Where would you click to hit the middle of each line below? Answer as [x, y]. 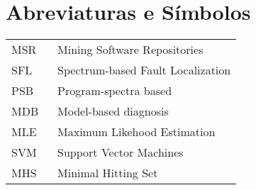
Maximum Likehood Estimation [137, 132]
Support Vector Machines [121, 152]
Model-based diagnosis [113, 111]
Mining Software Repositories [130, 50]
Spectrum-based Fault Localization [144, 70]
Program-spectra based [115, 91]
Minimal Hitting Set [108, 173]
